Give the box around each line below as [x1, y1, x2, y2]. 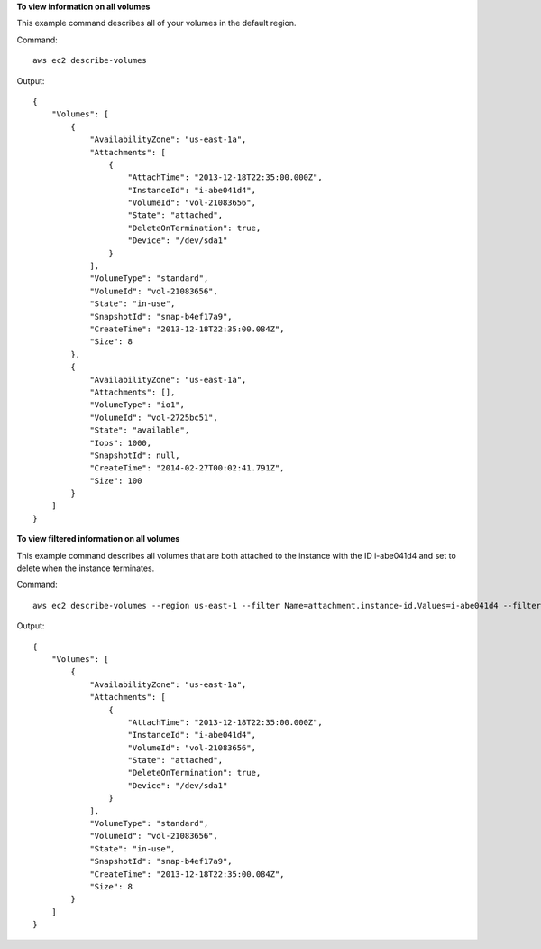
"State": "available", [89, 425, 190, 435]
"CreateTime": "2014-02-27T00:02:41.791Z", [89, 463, 285, 473]
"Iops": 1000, [89, 438, 152, 448]
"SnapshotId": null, [89, 450, 180, 461]
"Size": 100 [89, 475, 142, 486]
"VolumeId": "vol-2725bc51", [89, 412, 218, 423]
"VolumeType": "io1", [89, 400, 185, 410]
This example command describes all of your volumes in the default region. [16, 18, 297, 29]
